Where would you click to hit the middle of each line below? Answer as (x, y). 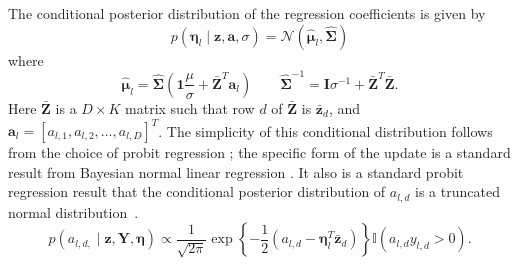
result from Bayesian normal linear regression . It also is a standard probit (236, 171)
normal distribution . (73, 211)
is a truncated (457, 191)
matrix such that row (190, 107)
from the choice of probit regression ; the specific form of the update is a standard (259, 152)
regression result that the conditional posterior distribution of (197, 191)
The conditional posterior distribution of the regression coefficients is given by (247, 13)
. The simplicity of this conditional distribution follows (325, 130)
